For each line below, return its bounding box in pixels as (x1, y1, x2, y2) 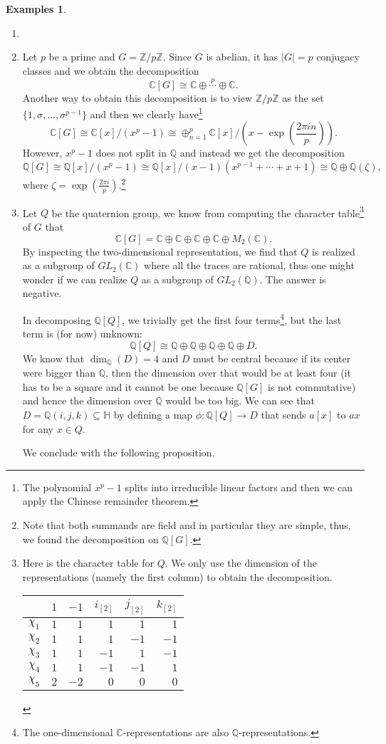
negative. (22, 285, 62, 300)
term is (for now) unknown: (22, 326, 142, 341)
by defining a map (113, 407, 193, 421)
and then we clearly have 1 (90, 105, 203, 121)
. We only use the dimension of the (165, 555, 317, 570)
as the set (282, 90, 324, 105)
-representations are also (122, 725, 229, 740)
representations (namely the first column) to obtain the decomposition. (22, 569, 333, 584)
